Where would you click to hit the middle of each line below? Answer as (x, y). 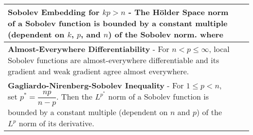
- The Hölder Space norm (178, 12)
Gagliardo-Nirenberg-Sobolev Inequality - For (96, 85)
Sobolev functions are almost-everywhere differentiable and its (114, 60)
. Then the (74, 96)
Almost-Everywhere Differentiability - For (89, 49)
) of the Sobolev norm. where (166, 34)
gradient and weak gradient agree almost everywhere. (99, 71)
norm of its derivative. (56, 123)
